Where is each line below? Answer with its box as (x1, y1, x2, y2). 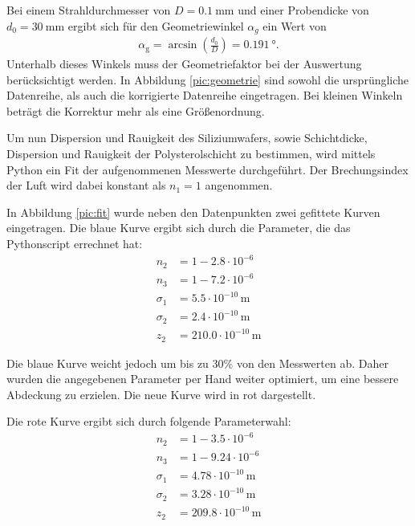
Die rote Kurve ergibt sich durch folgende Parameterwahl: (6, 413, 291, 430)
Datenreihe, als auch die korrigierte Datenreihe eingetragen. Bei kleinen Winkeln (6, 87, 403, 104)
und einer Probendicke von (238, 2, 369, 18)
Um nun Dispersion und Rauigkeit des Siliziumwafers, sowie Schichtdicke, (6, 129, 368, 146)
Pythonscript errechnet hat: (6, 235, 143, 252)
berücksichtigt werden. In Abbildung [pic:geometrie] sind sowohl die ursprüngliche (6, 71, 409, 88)
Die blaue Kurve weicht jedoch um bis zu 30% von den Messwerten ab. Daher (6, 354, 389, 371)
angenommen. (205, 177, 273, 194)
